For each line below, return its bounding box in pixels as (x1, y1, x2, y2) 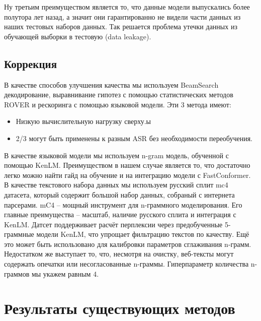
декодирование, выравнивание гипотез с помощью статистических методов (4, 89, 233, 100)
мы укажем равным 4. (31, 268, 99, 279)
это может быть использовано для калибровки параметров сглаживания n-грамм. (4, 238, 251, 249)
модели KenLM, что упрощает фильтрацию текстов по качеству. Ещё (36, 229, 249, 239)
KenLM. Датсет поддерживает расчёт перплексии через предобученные (4, 219, 223, 229)
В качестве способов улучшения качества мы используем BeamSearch (4, 79, 219, 90)
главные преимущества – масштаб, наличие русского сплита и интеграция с (4, 209, 236, 220)
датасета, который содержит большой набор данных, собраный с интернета (4, 189, 235, 200)
